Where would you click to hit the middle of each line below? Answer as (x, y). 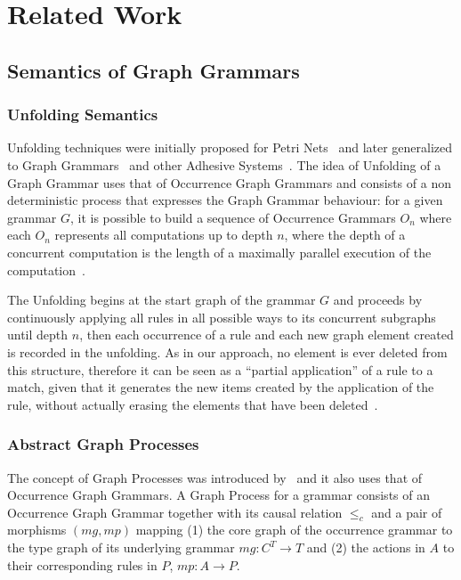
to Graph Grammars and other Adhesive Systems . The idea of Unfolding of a (224, 164)
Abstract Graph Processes (103, 444)
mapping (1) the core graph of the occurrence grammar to (294, 530)
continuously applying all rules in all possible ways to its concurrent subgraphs (222, 317)
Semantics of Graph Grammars (154, 70)
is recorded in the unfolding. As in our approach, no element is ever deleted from (227, 351)
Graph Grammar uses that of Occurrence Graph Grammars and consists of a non (229, 182)
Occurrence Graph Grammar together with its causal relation (175, 512)
